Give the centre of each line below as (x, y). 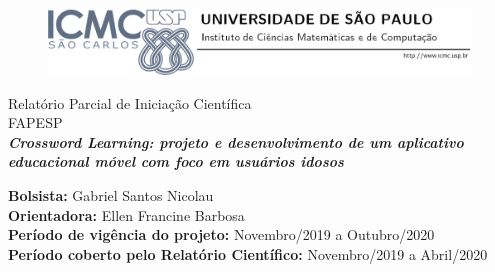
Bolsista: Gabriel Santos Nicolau (111, 195)
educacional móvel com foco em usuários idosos (176, 161)
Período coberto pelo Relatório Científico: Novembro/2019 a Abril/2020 (248, 253)
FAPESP (35, 122)
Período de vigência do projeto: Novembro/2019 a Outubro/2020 (221, 234)
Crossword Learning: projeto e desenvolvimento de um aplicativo (236, 141)
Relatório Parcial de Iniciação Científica (130, 102)
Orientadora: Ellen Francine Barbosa (126, 214)
